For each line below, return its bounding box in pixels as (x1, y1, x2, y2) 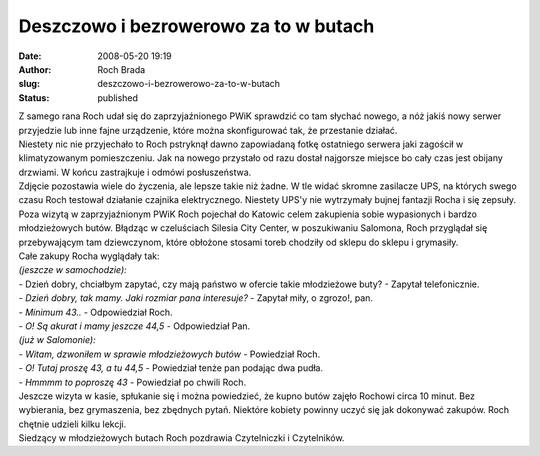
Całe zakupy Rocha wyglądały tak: (18, 250, 160, 262)
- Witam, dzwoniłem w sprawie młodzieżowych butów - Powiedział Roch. (18, 348, 321, 360)
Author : (18, 63, 52, 75)
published (97, 91, 139, 104)
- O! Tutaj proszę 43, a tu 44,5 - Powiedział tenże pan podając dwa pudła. (18, 362, 324, 374)
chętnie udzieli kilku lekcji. (18, 418, 127, 430)
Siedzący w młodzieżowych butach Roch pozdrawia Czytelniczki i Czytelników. (18, 432, 345, 444)
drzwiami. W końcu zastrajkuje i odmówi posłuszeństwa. (18, 166, 252, 178)
